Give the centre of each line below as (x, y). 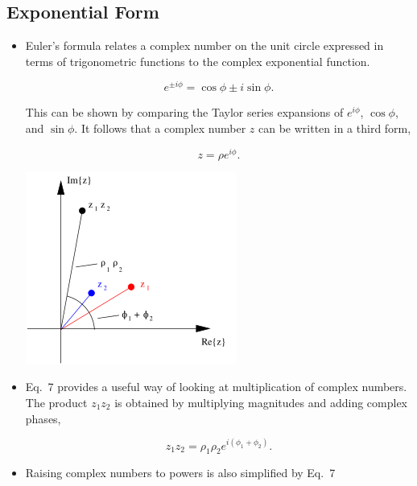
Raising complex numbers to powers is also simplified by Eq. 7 (180, 473)
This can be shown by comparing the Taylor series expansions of (184, 112)
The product (56, 402)
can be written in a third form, (335, 128)
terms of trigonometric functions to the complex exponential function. (198, 61)
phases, (43, 418)
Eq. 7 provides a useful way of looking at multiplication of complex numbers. (216, 387)
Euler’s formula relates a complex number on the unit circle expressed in (204, 45)
